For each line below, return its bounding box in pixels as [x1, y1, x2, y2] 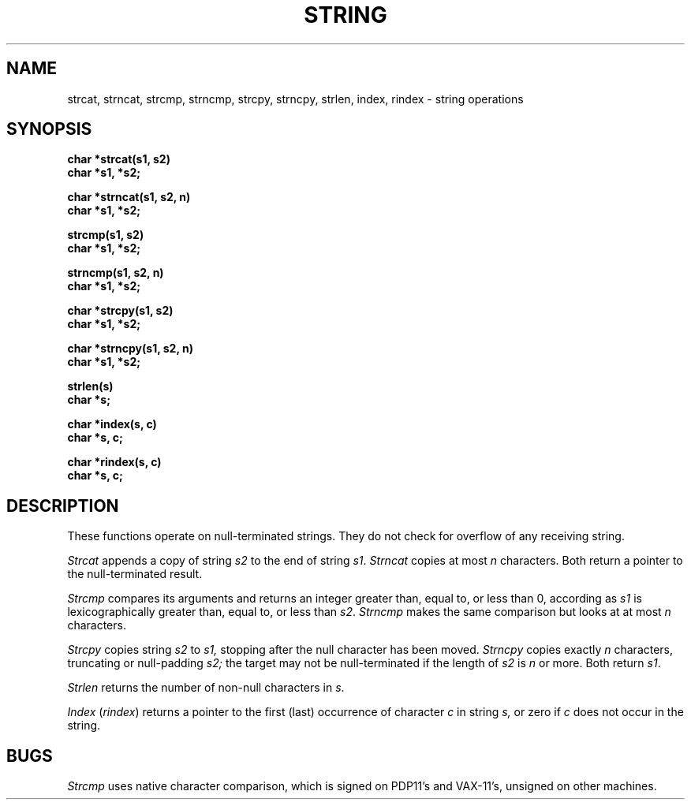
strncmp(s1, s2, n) [67, 266, 164, 280]
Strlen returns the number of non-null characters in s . [67, 681, 345, 695]
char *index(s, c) [67, 417, 157, 431]
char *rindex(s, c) [67, 455, 162, 469]
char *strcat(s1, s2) [67, 152, 170, 166]
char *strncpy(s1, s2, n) [67, 341, 193, 356]
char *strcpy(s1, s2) [67, 304, 174, 318]
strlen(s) [67, 379, 114, 394]
